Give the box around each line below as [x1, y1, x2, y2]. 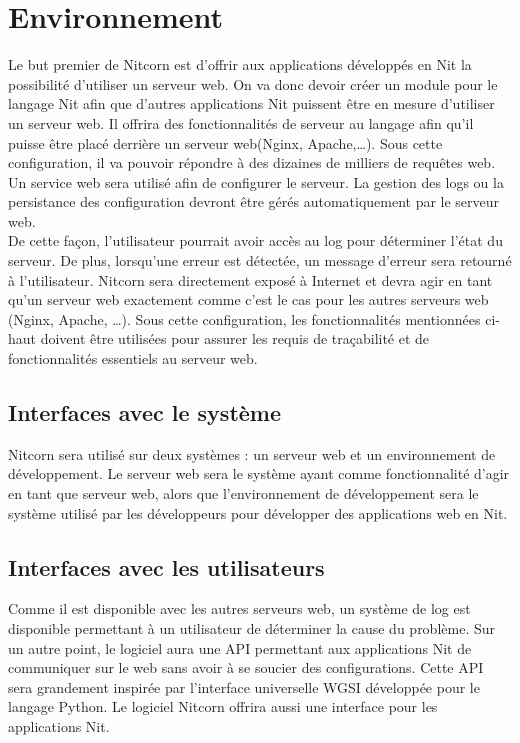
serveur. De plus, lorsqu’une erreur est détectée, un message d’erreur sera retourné [8, 250, 512, 271]
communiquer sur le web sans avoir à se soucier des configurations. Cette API [8, 657, 484, 678]
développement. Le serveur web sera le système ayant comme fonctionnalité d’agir [8, 463, 510, 484]
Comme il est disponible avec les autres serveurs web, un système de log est [8, 598, 471, 619]
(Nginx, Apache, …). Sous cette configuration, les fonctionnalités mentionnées [8, 308, 481, 329]
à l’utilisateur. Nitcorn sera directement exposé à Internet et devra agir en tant [8, 269, 493, 290]
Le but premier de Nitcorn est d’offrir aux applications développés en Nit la [8, 54, 472, 75]
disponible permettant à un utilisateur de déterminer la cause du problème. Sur [8, 618, 496, 638]
